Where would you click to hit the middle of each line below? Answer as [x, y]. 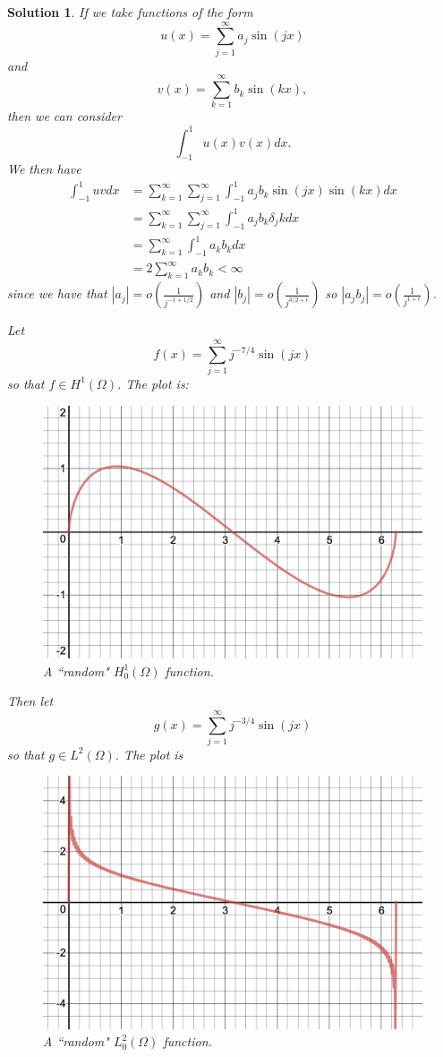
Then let [30, 701]
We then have [44, 169]
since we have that [57, 293]
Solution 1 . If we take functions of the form [130, 12]
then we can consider [64, 116]
